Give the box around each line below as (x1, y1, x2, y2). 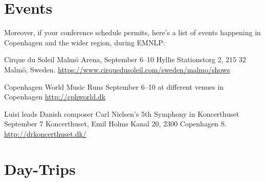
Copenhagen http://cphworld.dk (4, 91, 106, 102)
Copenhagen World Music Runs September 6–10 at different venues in (4, 81, 224, 92)
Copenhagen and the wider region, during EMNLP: (4, 37, 165, 47)
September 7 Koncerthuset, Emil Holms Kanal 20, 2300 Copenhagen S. (4, 118, 227, 129)
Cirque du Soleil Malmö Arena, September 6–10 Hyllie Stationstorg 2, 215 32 (4, 54, 246, 65)
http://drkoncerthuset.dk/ (4, 128, 86, 139)
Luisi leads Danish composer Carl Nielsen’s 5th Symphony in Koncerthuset (4, 108, 239, 119)
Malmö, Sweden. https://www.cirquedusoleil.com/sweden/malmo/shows (4, 64, 230, 74)
